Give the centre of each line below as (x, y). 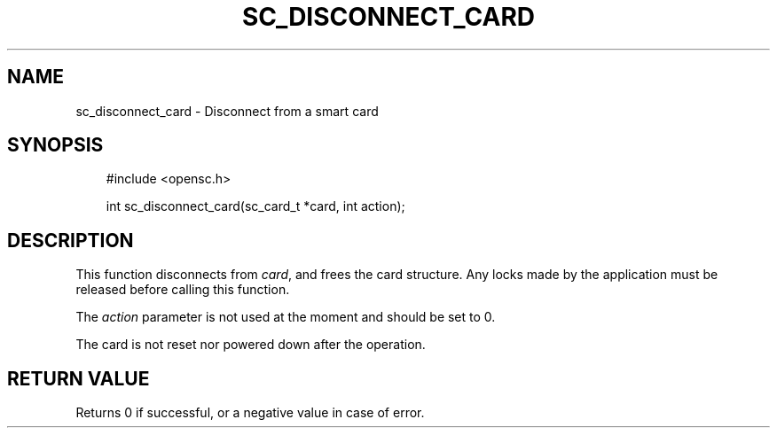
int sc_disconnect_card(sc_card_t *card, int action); (255, 206)
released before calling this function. (183, 290)
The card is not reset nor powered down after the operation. (251, 345)
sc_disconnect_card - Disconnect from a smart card (227, 111)
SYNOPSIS (55, 145)
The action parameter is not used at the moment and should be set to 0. (286, 317)
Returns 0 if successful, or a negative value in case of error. (250, 413)
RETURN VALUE (78, 378)
